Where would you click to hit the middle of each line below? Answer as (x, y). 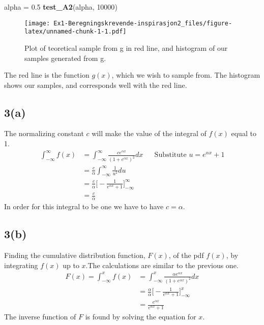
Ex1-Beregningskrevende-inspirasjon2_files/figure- (143, 23)
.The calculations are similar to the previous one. (162, 265)
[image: (37, 23)
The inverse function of (40, 316)
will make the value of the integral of (149, 133)
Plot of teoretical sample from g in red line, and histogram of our (126, 47)
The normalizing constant (44, 133)
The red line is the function (47, 75)
